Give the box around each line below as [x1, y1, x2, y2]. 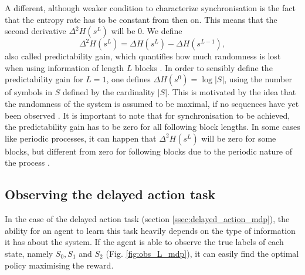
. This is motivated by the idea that [167, 86, 296, 98]
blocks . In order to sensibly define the [135, 61, 273, 73]
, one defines [106, 73, 151, 85]
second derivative [5, 25, 66, 37]
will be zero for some [201, 132, 276, 144]
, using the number [224, 73, 292, 85]
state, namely [5, 247, 53, 259]
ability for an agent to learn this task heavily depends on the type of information [5, 224, 296, 236]
